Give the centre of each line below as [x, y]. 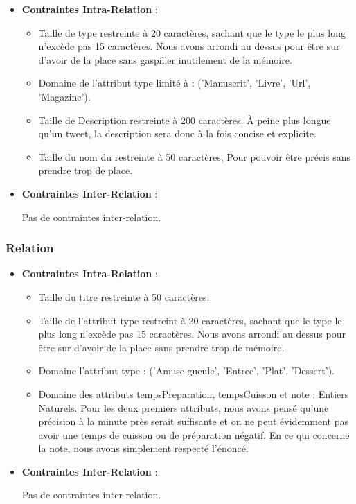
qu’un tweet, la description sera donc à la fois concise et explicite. [177, 133]
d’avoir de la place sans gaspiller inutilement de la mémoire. [165, 59]
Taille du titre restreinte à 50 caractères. [124, 296]
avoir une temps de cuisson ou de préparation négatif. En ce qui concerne [194, 434]
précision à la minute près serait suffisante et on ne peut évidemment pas [193, 421]
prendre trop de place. [86, 170]
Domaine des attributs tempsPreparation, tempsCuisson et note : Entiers [194, 393]
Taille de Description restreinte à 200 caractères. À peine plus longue [185, 120]
